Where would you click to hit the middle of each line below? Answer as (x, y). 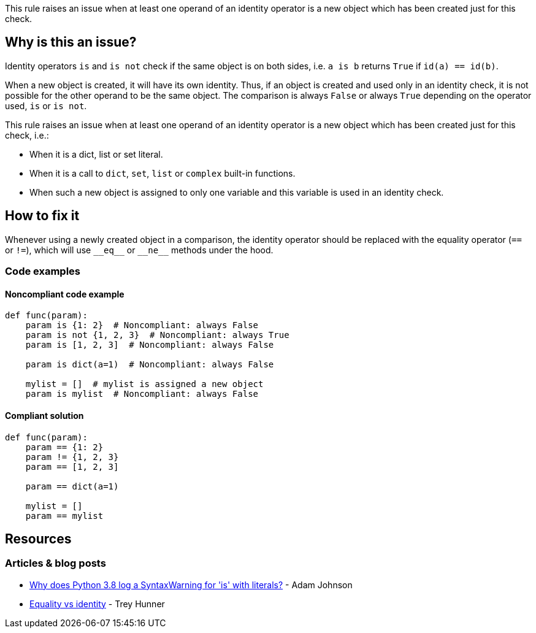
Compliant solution (44, 415)
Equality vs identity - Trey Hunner (97, 604)
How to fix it (42, 216)
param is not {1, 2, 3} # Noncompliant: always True (157, 335)
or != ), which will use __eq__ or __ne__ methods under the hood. (139, 250)
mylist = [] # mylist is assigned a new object (144, 384)
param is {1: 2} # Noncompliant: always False (142, 325)
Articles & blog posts (56, 563)
